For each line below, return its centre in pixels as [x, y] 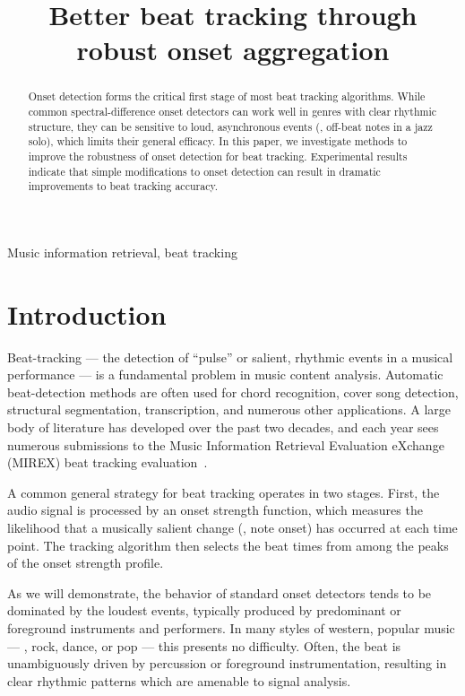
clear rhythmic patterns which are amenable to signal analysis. [179, 680]
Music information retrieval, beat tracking [122, 252]
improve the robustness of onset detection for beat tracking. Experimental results [218, 156]
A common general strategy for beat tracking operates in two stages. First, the [224, 492]
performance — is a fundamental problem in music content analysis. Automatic [225, 374]
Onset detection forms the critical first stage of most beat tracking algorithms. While [227, 96]
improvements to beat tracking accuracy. [123, 186]
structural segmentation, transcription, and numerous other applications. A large [229, 409]
